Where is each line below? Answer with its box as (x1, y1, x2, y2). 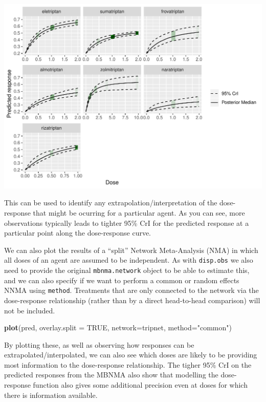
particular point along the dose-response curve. (4, 227, 151, 238)
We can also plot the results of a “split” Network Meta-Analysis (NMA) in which (4, 244, 258, 255)
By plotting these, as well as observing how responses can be (4, 339, 194, 350)
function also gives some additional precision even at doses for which (33, 379, 248, 390)
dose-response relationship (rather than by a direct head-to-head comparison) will (4, 294, 260, 305)
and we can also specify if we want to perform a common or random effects (4, 274, 239, 285)
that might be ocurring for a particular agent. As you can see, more (33, 207, 245, 218)
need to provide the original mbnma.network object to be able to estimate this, (4, 265, 250, 275)
